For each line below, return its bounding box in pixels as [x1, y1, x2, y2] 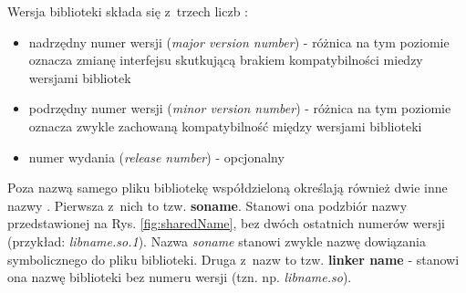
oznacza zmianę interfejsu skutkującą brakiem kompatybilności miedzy [28, 50, 423, 69]
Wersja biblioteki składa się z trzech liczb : [7, 2, 249, 20]
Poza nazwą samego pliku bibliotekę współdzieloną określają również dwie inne [7, 178, 448, 197]
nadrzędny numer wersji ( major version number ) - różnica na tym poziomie [28, 32, 450, 51]
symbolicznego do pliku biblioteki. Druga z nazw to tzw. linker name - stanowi [7, 249, 460, 268]
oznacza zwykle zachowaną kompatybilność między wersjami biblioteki [28, 116, 422, 135]
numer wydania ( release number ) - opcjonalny [28, 147, 285, 166]
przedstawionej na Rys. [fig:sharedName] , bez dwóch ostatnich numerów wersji [7, 214, 445, 233]
